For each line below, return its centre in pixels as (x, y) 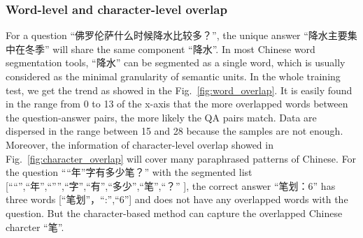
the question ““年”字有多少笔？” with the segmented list (129, 172)
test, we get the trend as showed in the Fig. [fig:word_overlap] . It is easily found (179, 90)
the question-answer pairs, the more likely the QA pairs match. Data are (161, 117)
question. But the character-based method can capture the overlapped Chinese (174, 213)
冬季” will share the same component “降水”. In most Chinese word (170, 49)
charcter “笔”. (35, 226)
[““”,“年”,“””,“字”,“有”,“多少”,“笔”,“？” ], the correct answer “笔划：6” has (171, 185)
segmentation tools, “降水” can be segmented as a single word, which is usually (176, 62)
